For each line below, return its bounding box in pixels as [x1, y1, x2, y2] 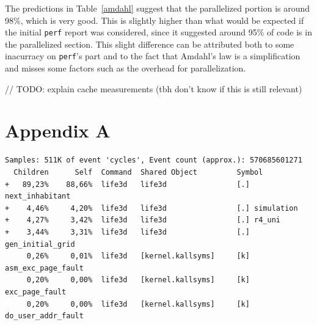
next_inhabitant [5, 192, 71, 201]
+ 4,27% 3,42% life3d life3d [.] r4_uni [5, 216, 281, 225]
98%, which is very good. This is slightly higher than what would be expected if [5, 13, 304, 26]
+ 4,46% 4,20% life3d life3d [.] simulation [5, 203, 298, 213]
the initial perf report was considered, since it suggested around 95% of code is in [5, 26, 312, 38]
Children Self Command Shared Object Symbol [13, 168, 263, 177]
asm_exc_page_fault [5, 263, 84, 272]
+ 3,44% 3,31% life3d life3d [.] [5, 227, 250, 236]
